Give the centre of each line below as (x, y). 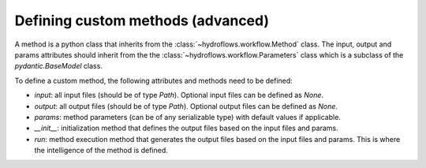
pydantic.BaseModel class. (58, 66)
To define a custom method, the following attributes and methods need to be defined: (154, 80)
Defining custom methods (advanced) (142, 21)
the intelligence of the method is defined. (101, 151)
